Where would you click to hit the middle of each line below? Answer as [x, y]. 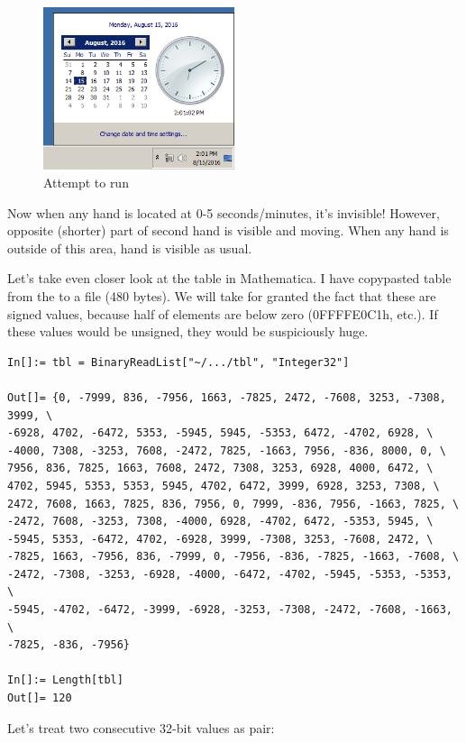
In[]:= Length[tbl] [65, 680]
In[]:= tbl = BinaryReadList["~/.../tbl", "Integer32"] [178, 362]
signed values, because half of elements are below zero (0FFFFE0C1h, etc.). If [223, 313]
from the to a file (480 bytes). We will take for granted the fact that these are [222, 295]
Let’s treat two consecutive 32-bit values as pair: [141, 727]
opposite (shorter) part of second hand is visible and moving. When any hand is [228, 230]
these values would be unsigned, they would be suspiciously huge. [188, 331]
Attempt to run [86, 182]
